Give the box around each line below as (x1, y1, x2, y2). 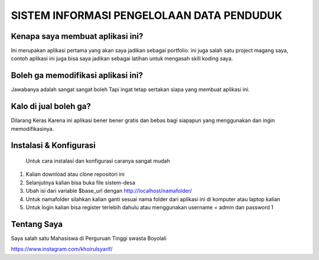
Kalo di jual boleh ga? (11, 101, 91, 111)
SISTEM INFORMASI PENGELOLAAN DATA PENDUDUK (11, 9, 283, 22)
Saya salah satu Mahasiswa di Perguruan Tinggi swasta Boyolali (11, 235, 167, 242)
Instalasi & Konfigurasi (11, 140, 96, 150)
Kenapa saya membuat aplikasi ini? (11, 31, 144, 41)
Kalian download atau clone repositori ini (25, 171, 125, 178)
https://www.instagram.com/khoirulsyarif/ (11, 245, 113, 253)
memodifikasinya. (11, 125, 54, 132)
